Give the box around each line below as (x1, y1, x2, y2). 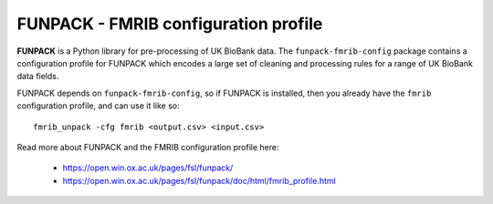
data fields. (16, 71, 59, 82)
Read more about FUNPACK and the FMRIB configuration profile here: (16, 141, 279, 152)
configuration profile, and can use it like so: (16, 100, 180, 111)
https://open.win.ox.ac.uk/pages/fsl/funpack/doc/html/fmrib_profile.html (62, 175, 337, 186)
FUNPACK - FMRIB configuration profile (16, 14, 323, 34)
